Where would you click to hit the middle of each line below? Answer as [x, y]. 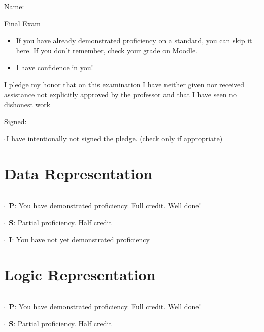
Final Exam [22, 23]
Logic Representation [80, 274]
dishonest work [27, 104]
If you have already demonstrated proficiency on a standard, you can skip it [134, 40]
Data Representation [78, 173]
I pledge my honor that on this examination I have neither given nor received [124, 84]
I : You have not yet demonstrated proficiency [79, 239]
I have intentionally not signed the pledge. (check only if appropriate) [114, 138]
